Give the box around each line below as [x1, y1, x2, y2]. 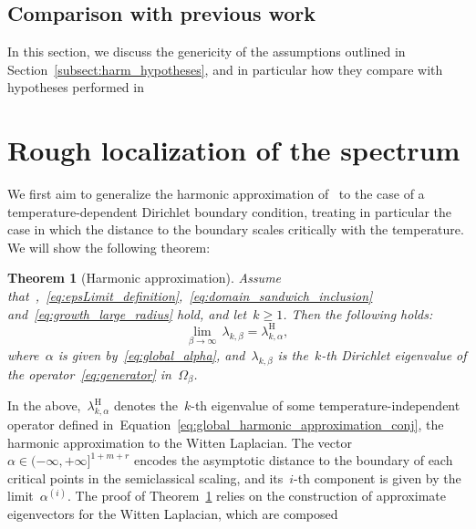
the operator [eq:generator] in [7, 364, 171, 383]
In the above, [7, 396, 81, 415]
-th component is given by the [294, 468, 461, 487]
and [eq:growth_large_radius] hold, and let [7, 304, 247, 323]
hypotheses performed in [7, 78, 144, 97]
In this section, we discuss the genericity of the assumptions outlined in [7, 42, 406, 61]
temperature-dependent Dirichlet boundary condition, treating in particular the [7, 202, 452, 221]
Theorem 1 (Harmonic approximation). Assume [7, 268, 282, 287]
